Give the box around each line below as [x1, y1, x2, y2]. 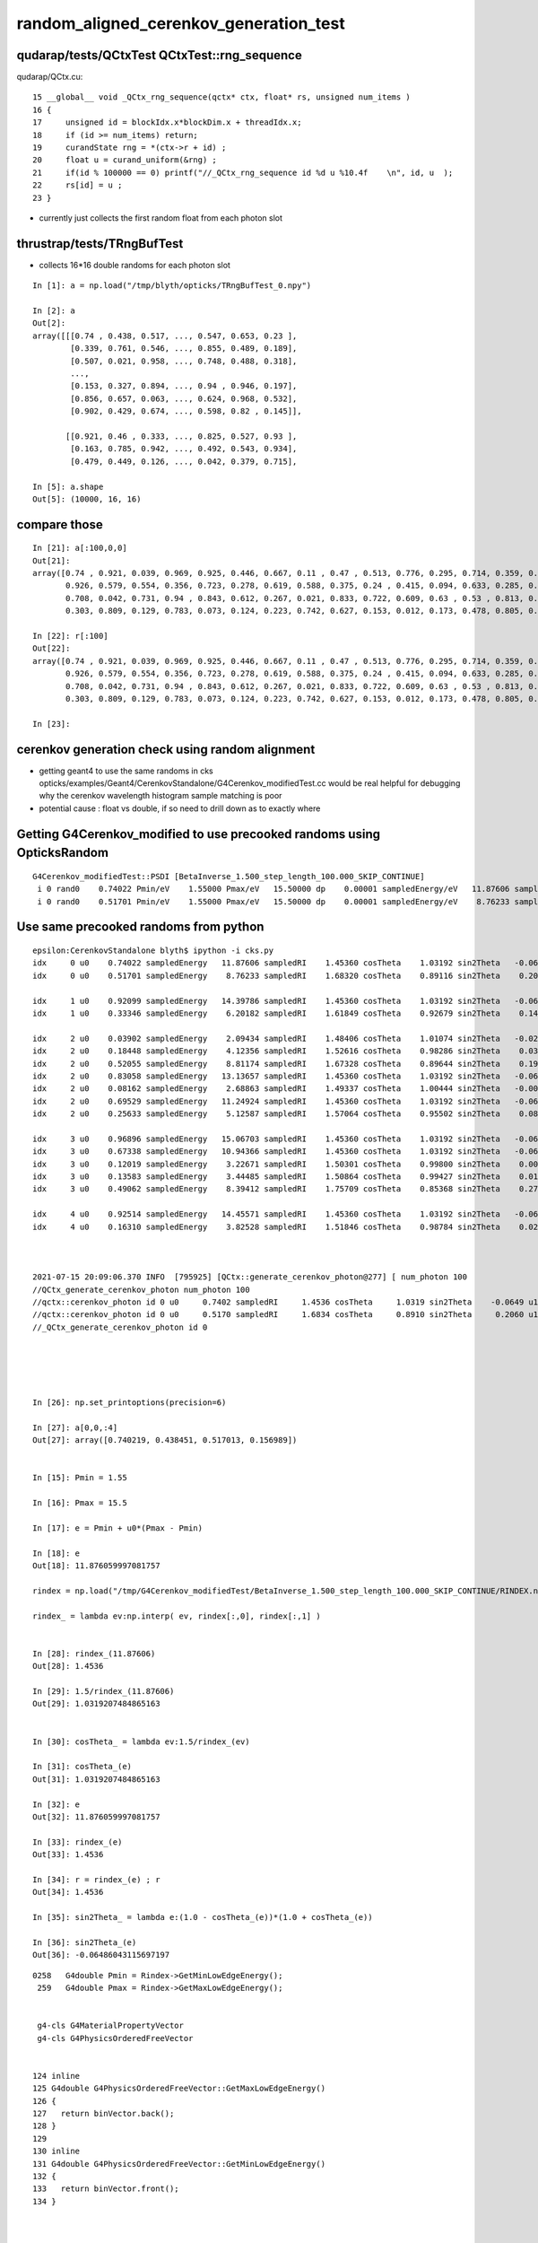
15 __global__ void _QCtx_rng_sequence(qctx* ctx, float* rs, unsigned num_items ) [32, 92, 412, 102]
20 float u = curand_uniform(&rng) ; [32, 155, 217, 165]
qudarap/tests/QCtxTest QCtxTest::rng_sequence [16, 48, 302, 63]
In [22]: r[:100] [32, 631, 108, 641]
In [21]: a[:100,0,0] [32, 543, 127, 554]
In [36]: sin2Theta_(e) [32, 1937, 137, 1947]
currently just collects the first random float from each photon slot [39, 212, 282, 223]
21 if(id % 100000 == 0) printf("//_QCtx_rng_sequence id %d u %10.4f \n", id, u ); [32, 167, 454, 178]
